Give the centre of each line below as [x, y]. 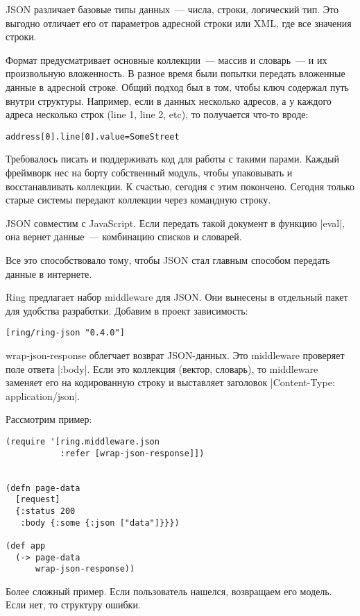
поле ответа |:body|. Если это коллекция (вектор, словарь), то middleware [162, 368]
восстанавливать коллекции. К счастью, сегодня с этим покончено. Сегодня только [180, 186]
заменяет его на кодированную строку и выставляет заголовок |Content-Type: [170, 382]
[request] [38, 500]
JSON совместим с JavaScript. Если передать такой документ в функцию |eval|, [175, 223]
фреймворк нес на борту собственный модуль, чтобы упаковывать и [149, 172]
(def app [26, 546]
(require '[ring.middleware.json [83, 441]
